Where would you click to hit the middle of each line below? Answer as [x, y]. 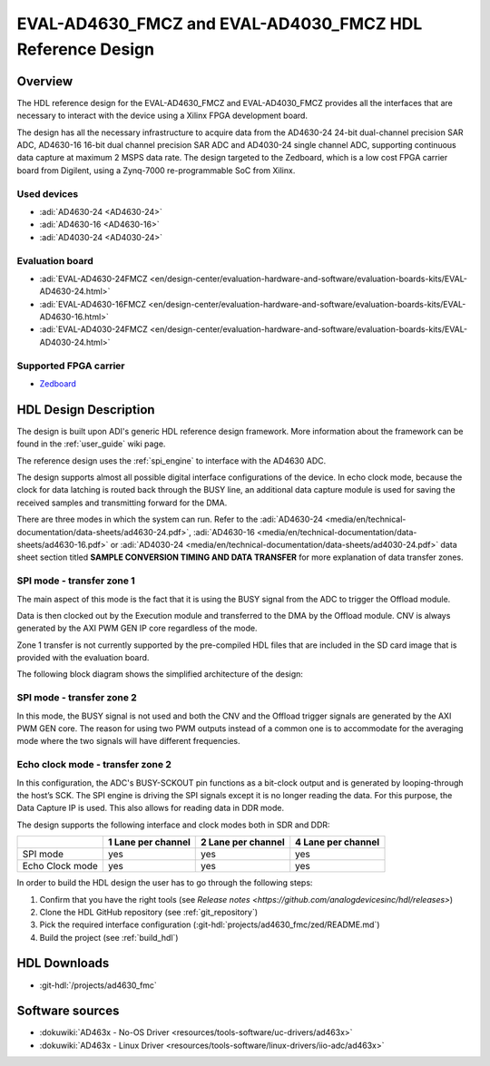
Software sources [68, 1011]
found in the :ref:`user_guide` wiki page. [91, 444]
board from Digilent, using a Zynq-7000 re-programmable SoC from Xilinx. [156, 170]
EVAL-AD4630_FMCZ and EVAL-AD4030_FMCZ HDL [220, 24]
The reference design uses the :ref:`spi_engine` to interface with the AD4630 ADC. [171, 460]
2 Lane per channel [242, 842]
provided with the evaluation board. [83, 658]
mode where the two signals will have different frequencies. [128, 741]
